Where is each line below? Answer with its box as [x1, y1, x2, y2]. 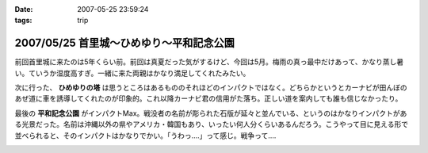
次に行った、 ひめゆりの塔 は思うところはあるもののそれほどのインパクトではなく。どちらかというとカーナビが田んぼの [14, 83, 407, 93]
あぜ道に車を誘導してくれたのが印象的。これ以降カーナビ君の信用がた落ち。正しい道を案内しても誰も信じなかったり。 [14, 94, 403, 103]
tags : [14, 16, 32, 25]
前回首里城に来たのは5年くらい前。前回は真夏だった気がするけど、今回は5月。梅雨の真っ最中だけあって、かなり [14, 57, 384, 67]
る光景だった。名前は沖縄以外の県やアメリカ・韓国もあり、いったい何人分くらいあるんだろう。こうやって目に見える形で [14, 120, 408, 129]
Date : [14, 5, 33, 13]
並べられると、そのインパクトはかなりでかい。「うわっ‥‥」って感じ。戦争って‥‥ [14, 131, 277, 140]
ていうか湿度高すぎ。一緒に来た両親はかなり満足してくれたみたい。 [28, 68, 250, 78]
